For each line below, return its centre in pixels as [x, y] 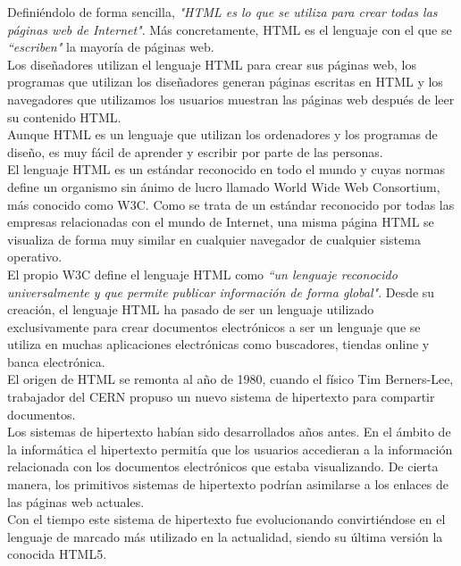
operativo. [35, 257]
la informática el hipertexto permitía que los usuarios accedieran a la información [230, 449]
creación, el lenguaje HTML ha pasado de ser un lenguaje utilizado [191, 309]
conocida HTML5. [57, 554]
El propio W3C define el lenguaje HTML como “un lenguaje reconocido [202, 274]
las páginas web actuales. [76, 501]
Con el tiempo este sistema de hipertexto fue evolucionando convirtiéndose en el [226, 519]
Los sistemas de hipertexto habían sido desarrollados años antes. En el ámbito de [229, 432]
